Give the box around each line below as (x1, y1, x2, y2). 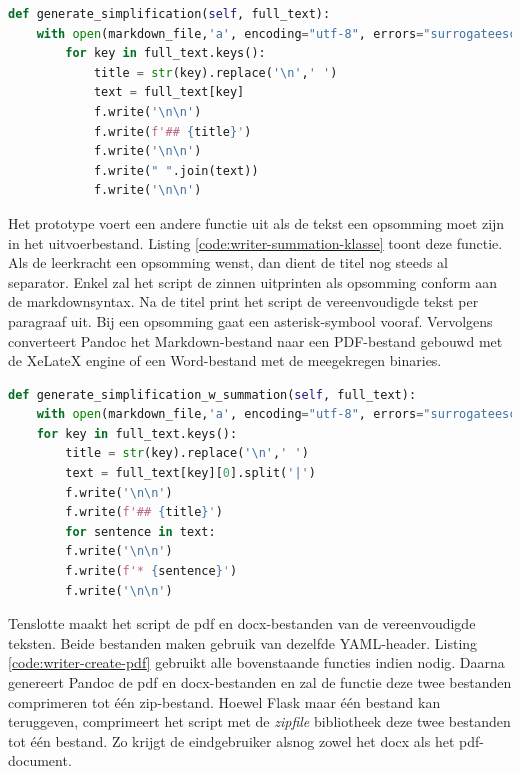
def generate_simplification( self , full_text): (8, 7, 331, 21)
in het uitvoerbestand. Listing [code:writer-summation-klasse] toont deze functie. (8, 232, 503, 253)
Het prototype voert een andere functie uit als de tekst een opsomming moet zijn (8, 212, 505, 233)
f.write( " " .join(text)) (93, 163, 259, 178)
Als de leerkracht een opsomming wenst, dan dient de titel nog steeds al (8, 252, 448, 273)
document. (8, 750, 72, 771)
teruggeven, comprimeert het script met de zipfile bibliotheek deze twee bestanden (8, 711, 511, 732)
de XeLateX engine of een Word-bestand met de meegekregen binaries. (8, 350, 442, 371)
